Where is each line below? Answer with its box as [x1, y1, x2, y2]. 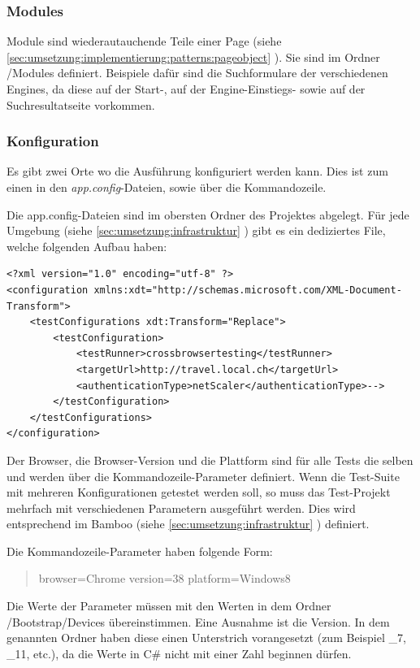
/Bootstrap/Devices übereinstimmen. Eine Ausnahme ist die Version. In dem [6, 613, 390, 630]
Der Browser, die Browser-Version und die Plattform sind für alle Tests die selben [6, 451, 414, 468]
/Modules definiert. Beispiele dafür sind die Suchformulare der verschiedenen [6, 64, 388, 81]
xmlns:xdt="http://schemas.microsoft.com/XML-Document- [93, 284, 402, 296]
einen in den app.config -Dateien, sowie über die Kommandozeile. [6, 179, 327, 195]
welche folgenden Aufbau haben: [6, 237, 167, 254]
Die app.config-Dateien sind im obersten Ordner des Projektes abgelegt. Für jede [6, 206, 409, 223]
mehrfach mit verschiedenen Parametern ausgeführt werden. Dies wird [6, 499, 356, 516]
